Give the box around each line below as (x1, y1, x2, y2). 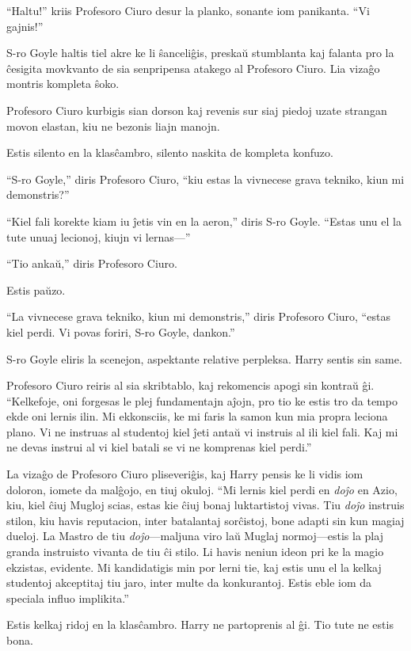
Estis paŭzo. (6, 281, 66, 298)
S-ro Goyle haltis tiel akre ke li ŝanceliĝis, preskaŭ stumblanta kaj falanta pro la (6, 44, 394, 61)
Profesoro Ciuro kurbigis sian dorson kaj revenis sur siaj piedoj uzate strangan (6, 101, 387, 118)
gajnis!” (6, 17, 44, 34)
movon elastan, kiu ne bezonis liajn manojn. (6, 117, 220, 134)
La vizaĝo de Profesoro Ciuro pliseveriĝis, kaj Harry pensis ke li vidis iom (6, 466, 363, 482)
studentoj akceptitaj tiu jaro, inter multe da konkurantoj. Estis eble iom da (6, 574, 372, 591)
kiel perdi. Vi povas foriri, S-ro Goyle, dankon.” (6, 323, 235, 340)
